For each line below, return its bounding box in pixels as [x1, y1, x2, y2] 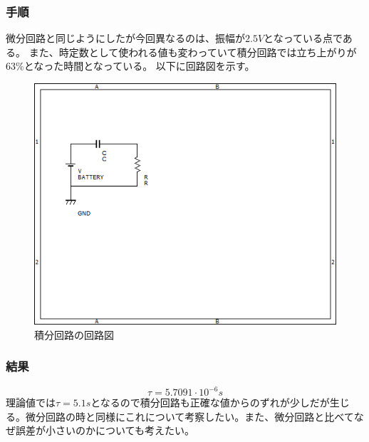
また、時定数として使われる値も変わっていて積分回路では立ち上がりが [28, 44, 357, 59]
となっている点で [264, 31, 343, 46]
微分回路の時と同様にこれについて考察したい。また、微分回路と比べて [25, 409, 354, 423]
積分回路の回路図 [34, 327, 114, 342]
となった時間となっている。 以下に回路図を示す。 [24, 58, 255, 73]
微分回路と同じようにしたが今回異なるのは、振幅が [6, 31, 245, 46]
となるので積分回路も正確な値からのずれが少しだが [90, 395, 330, 410]
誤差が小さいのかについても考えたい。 [15, 423, 194, 438]
